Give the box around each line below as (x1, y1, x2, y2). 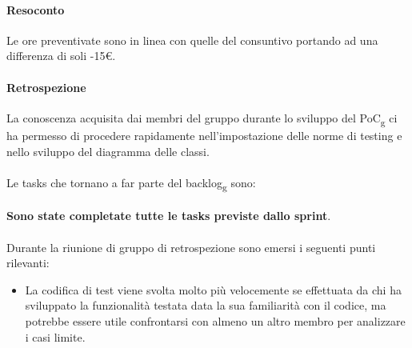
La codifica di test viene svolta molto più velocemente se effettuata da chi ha (25, 281, 402, 298)
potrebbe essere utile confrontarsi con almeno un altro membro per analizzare (25, 312, 406, 329)
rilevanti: (6, 254, 50, 271)
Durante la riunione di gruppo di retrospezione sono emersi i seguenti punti (6, 238, 376, 255)
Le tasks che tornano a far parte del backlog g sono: (6, 174, 256, 193)
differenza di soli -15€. (6, 47, 116, 64)
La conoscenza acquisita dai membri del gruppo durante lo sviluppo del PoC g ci (6, 109, 398, 128)
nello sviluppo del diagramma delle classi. (6, 142, 210, 159)
